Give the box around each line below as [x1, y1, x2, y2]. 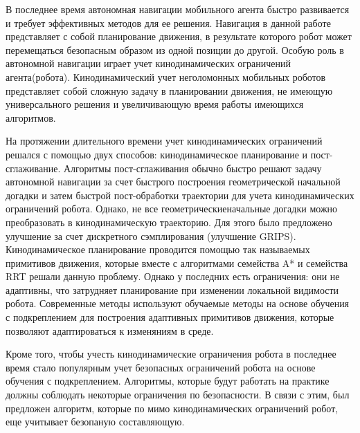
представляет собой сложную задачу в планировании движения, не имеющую [6, 83, 333, 98]
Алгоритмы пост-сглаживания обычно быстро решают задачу [64, 160, 322, 175]
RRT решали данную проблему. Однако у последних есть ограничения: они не [6, 269, 340, 284]
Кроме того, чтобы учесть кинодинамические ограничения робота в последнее [6, 347, 336, 361]
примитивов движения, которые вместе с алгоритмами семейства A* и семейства [6, 255, 348, 270]
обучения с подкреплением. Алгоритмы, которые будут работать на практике [6, 374, 330, 388]
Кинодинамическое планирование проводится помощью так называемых [6, 242, 310, 257]
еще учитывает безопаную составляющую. [6, 414, 185, 429]
